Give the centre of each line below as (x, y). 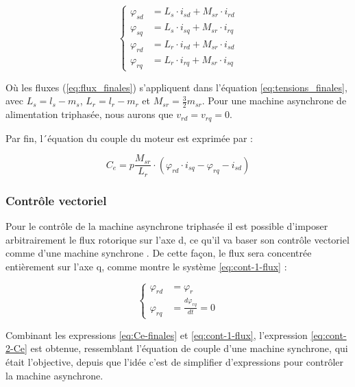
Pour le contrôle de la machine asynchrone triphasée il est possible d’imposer (167, 226)
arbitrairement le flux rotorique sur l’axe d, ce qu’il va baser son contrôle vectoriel (177, 239)
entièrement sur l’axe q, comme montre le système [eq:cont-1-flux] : (146, 266)
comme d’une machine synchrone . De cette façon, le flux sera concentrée (159, 253)
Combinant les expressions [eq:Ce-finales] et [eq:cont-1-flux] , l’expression (157, 335)
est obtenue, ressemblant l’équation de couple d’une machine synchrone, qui (189, 348)
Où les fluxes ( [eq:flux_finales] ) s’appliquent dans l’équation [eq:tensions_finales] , (176, 87)
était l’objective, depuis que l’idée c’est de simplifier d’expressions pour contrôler (174, 362)
